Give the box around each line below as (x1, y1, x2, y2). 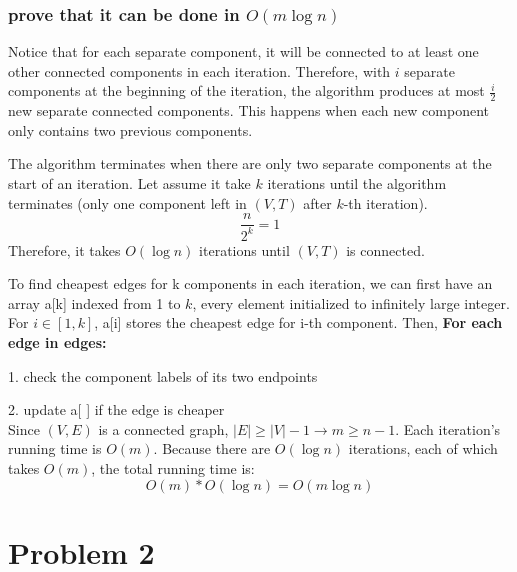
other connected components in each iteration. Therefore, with (8, 60, 391, 81)
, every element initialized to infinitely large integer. (192, 292, 510, 313)
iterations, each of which (348, 438, 498, 459)
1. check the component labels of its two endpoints (8, 365, 318, 386)
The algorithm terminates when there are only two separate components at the (8, 153, 492, 174)
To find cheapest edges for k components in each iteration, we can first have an (8, 273, 493, 294)
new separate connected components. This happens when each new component (8, 100, 489, 121)
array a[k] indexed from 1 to (8, 292, 181, 313)
